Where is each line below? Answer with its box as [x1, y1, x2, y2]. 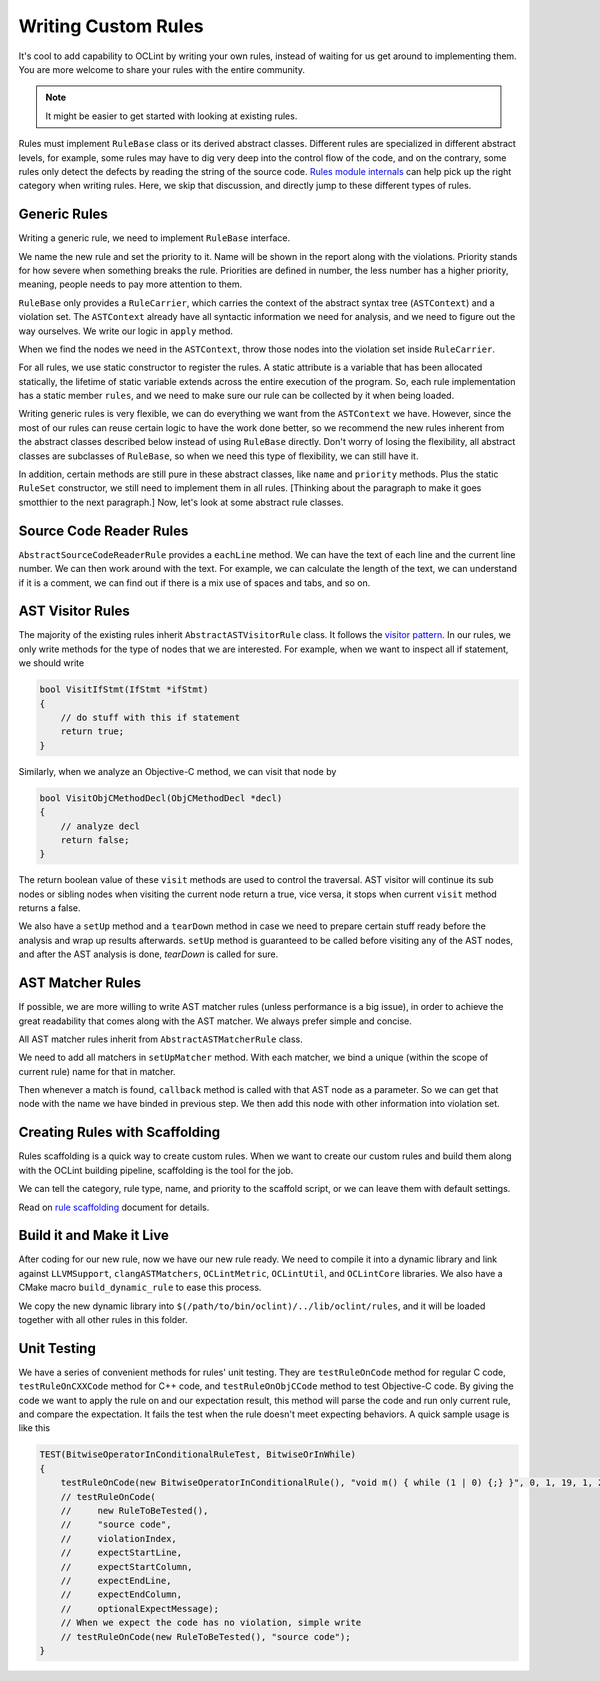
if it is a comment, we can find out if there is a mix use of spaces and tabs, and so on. [18, 576, 371, 589]
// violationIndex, [60, 1533, 177, 1544]
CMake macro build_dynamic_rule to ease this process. [18, 1281, 262, 1294]
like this [18, 1422, 50, 1434]
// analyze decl [60, 820, 140, 832]
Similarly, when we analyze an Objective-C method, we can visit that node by [18, 765, 337, 777]
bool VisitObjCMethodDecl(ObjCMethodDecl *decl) [39, 792, 283, 804]
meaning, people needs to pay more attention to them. [18, 278, 243, 290]
